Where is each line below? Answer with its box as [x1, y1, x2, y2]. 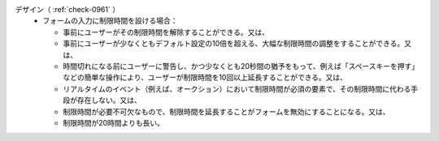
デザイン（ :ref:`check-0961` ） [15, 5, 120, 14]
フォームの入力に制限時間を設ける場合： [42, 16, 178, 26]
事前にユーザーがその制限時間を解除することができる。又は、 [63, 27, 270, 36]
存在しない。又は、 [76, 96, 141, 105]
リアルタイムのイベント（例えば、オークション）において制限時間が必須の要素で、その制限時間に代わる [63, 83, 411, 93]
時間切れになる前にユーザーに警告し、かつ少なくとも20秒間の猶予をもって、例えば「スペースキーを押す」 [63, 61, 419, 70]
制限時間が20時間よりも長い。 [63, 117, 165, 127]
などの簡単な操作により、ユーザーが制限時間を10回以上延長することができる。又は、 [63, 73, 348, 83]
